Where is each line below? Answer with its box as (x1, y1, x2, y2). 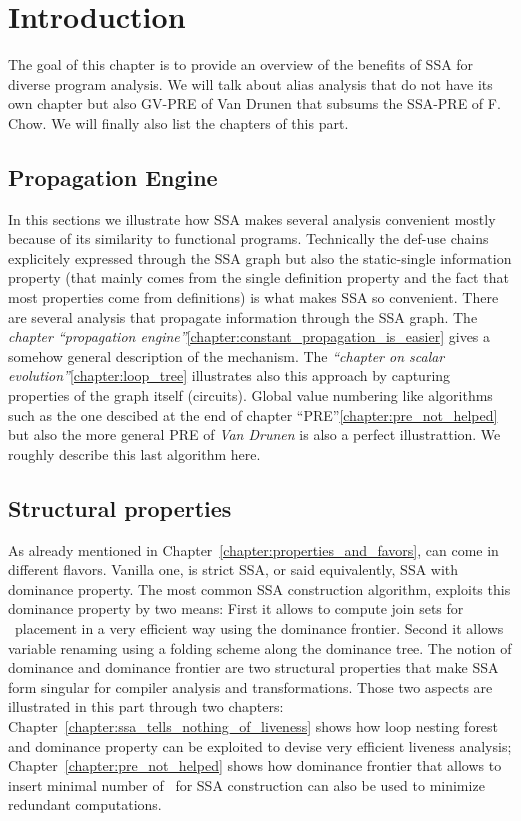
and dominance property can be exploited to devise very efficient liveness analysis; (8, 735, 512, 756)
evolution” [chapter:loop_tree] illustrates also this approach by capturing (8, 365, 451, 386)
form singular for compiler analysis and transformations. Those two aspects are (8, 676, 493, 697)
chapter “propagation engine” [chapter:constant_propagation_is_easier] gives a (8, 326, 491, 347)
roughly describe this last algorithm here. (8, 443, 261, 464)
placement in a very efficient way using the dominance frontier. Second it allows (14, 618, 504, 638)
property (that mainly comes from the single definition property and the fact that (8, 267, 509, 288)
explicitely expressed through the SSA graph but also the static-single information (8, 247, 512, 268)
